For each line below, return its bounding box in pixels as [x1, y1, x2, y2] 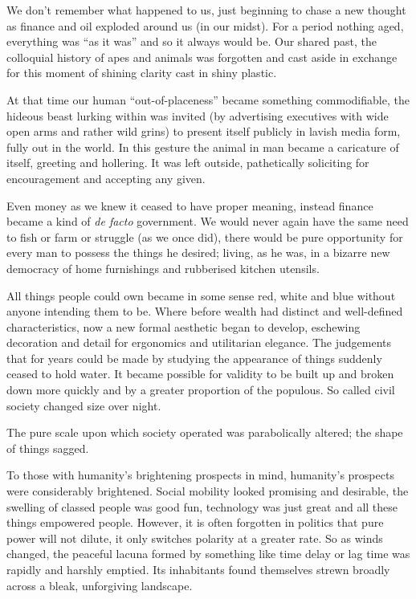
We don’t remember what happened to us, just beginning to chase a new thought [6, 2, 406, 18]
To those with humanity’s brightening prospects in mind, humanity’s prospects [6, 467, 394, 483]
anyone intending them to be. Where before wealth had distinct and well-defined [6, 303, 403, 320]
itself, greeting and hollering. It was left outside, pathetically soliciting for [6, 154, 369, 171]
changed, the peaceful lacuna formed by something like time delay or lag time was [6, 545, 410, 562]
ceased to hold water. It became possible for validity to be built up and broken [6, 365, 394, 382]
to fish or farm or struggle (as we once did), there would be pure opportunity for [6, 228, 403, 245]
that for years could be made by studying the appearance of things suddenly [6, 349, 382, 366]
